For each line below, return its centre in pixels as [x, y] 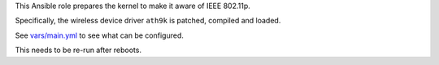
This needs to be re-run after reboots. [78, 50]
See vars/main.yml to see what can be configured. [100, 35]
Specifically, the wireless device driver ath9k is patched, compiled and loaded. [148, 21]
